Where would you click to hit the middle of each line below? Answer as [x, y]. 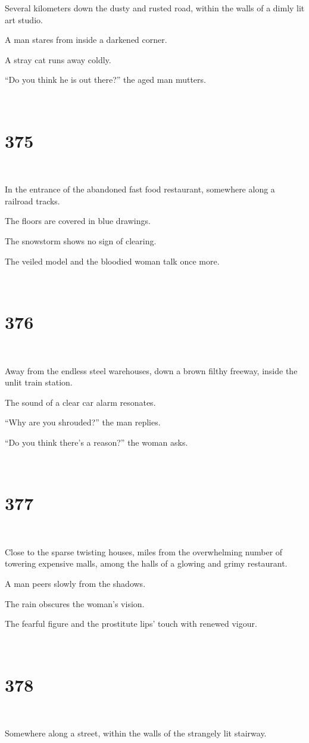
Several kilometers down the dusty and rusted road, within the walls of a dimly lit [155, 8]
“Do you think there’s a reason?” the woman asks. [96, 442]
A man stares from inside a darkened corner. [86, 40]
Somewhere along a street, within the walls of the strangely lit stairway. [136, 733]
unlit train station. [39, 382]
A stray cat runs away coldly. [58, 59]
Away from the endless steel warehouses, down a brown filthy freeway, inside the [151, 370]
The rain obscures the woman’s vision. [75, 603]
